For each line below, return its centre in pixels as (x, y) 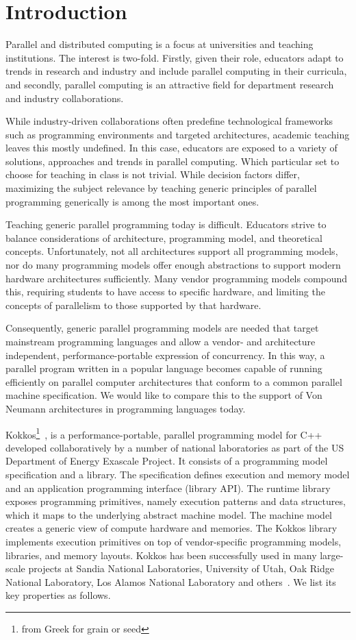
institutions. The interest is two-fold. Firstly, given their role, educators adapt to (175, 57)
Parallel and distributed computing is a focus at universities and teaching (160, 44)
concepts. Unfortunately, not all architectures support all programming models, (172, 251)
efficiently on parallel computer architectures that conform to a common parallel (174, 381)
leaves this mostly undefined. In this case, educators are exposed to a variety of (171, 148)
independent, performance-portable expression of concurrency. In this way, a (165, 355)
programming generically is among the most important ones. (132, 201)
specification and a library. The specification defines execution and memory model (178, 474)
